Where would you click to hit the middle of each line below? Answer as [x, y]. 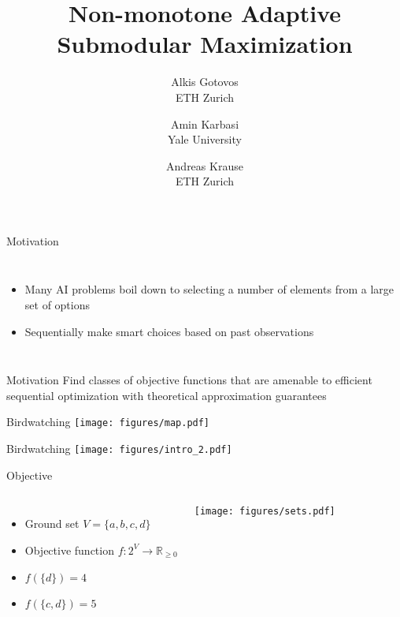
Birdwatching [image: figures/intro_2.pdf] [119, 449]
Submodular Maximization [205, 44]
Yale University [205, 139]
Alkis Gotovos [205, 82]
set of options [57, 305]
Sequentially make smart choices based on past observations [169, 331]
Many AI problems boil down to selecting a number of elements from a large [209, 289]
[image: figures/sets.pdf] [265, 512]
